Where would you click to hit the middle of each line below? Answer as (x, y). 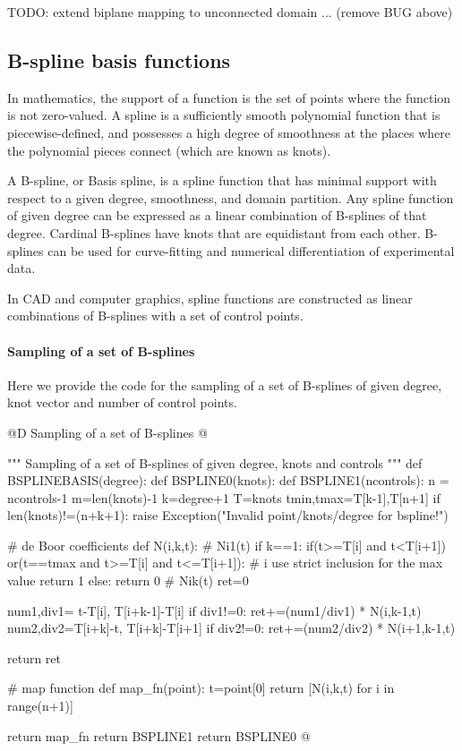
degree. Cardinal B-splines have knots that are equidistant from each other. (214, 232)
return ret (34, 657)
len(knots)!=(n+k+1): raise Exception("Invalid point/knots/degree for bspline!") (228, 515)
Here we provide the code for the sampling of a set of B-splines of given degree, (225, 384)
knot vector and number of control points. (122, 402)
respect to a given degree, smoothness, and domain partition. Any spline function (231, 197)
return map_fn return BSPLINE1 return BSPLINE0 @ (159, 735)
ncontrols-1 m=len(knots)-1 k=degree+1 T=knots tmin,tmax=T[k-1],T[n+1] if (224, 497)
